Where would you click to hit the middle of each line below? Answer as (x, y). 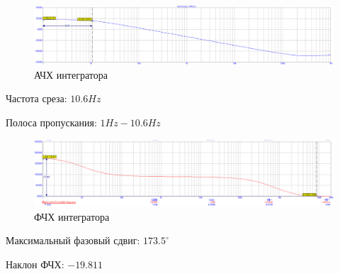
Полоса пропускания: (51, 122)
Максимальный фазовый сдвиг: (73, 240)
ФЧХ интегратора (72, 216)
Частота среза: (36, 98)
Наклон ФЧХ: (35, 264)
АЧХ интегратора (71, 74)
